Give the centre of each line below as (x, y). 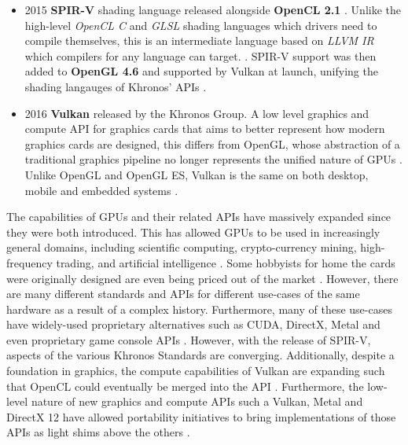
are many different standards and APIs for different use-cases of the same (183, 294)
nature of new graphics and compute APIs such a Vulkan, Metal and (197, 401)
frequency (29, 262)
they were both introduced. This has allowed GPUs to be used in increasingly (193, 232)
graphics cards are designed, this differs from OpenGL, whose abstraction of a (212, 143)
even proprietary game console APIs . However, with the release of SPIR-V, (189, 339)
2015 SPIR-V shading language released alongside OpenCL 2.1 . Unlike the (213, 9)
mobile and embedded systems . (101, 190)
